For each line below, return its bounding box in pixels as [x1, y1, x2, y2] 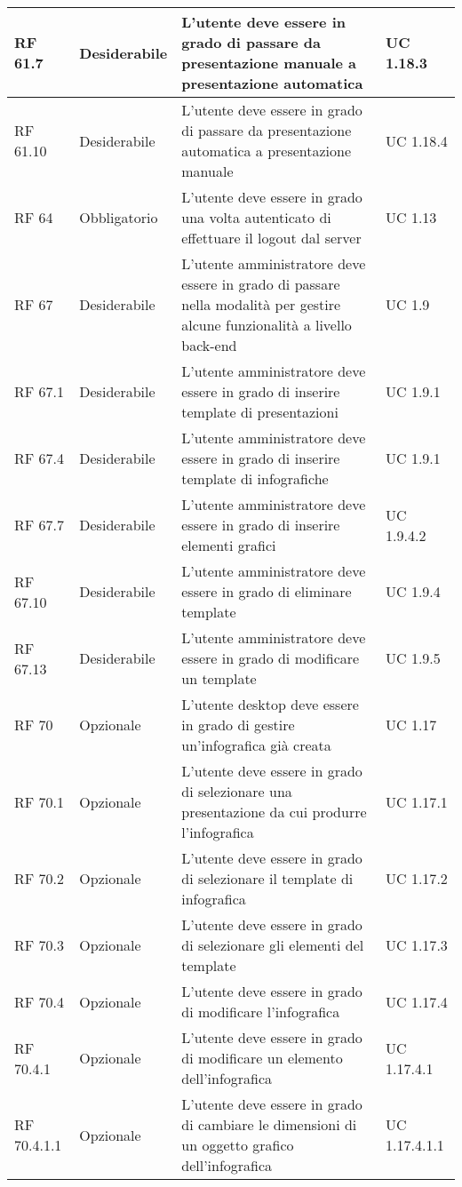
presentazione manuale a [181, 52, 357, 73]
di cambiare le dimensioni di [181, 1114, 357, 1135]
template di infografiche [181, 468, 329, 489]
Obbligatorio [79, 207, 158, 227]
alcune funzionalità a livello [181, 315, 352, 335]
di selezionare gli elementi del [181, 935, 364, 955]
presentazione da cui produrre [181, 801, 367, 822]
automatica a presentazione [181, 140, 352, 161]
